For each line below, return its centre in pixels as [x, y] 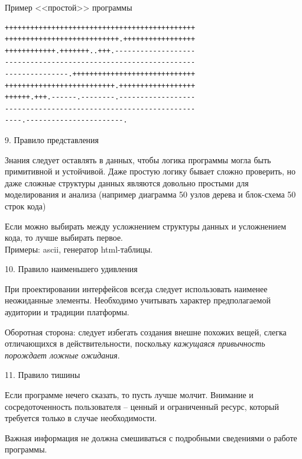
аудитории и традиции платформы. [67, 312]
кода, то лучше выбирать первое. [64, 237]
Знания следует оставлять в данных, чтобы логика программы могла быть [138, 159]
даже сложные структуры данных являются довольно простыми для [127, 182]
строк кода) [25, 206]
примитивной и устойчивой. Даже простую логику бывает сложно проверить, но [150, 171]
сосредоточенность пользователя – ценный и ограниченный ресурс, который [142, 406]
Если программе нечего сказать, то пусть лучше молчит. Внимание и [129, 395]
